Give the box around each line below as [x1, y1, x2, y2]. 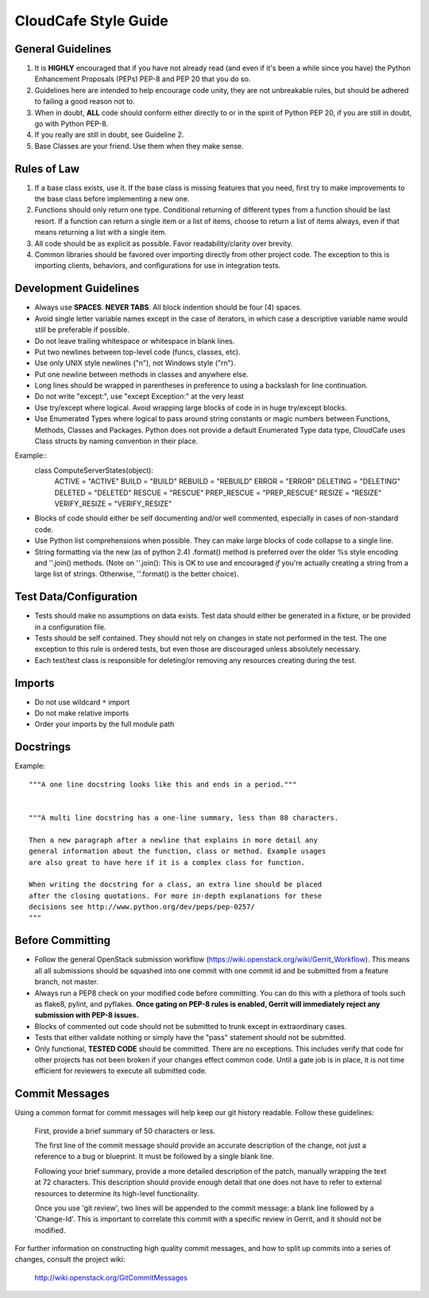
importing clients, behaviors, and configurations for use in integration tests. [34, 261, 281, 271]
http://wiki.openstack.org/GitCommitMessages [34, 1273, 188, 1282]
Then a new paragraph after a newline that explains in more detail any [29, 836, 318, 844]
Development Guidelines [14, 282, 140, 295]
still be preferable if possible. [34, 325, 130, 334]
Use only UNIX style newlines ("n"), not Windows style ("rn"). [34, 358, 236, 368]
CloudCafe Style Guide [14, 12, 168, 29]
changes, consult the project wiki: [14, 1254, 126, 1265]
